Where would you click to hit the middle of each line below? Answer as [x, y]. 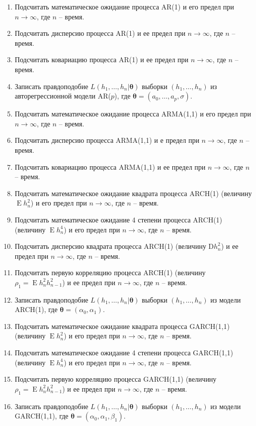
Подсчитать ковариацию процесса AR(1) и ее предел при [102, 59]
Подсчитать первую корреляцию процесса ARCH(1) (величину [110, 272]
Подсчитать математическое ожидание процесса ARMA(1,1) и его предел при [133, 114]
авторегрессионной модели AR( [63, 96]
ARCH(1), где [36, 309]
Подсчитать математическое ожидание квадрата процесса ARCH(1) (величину [133, 193]
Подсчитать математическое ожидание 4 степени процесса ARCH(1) [119, 219]
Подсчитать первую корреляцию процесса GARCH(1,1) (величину [116, 379]
